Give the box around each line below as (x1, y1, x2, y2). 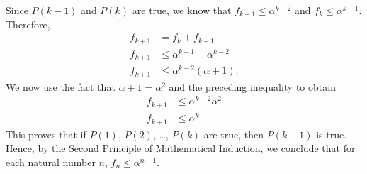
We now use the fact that (6, 79, 115, 94)
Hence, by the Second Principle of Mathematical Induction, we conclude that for (6, 141, 356, 156)
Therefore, (6, 16, 50, 31)
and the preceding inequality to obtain (169, 79, 336, 94)
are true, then (203, 126, 264, 141)
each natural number (6, 154, 96, 169)
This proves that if (6, 126, 86, 141)
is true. (316, 126, 347, 141)
